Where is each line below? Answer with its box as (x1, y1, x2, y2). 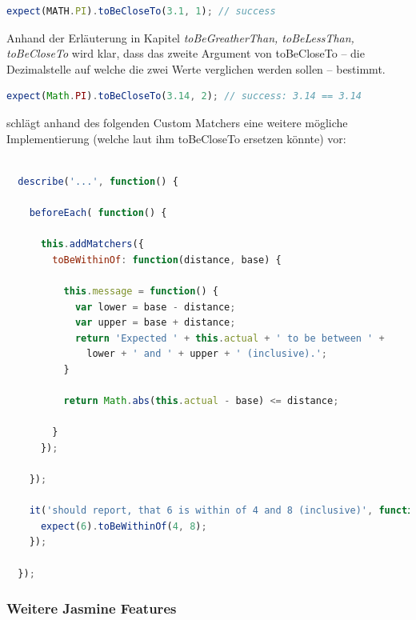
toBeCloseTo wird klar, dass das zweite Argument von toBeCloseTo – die (6, 45, 365, 62)
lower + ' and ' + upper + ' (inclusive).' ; (86, 348, 328, 360)
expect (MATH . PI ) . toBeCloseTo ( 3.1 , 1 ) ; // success (6, 6, 276, 17)
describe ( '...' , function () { (18, 175, 178, 187)
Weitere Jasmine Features (6, 598, 177, 618)
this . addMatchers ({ (40, 238, 144, 250)
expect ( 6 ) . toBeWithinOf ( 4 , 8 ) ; (40, 520, 207, 532)
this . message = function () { (63, 285, 218, 297)
